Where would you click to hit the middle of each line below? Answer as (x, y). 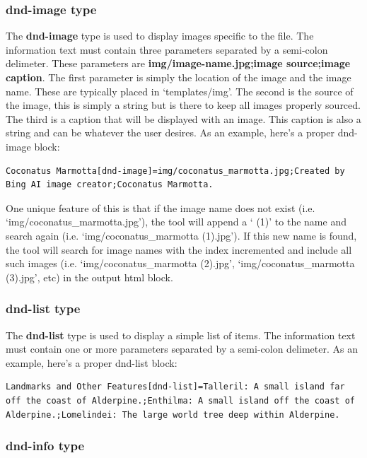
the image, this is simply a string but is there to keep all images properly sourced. (183, 105)
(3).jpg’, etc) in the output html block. (89, 277)
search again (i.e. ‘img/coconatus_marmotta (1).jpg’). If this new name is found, (181, 235)
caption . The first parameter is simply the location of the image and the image (179, 77)
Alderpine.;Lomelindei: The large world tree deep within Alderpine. (173, 415)
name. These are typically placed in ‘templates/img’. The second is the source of (180, 91)
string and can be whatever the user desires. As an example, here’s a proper (170, 133)
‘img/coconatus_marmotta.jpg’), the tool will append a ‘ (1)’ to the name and (176, 222)
